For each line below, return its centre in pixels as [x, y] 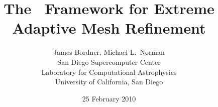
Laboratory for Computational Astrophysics [109, 72]
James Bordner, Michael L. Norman [109, 52]
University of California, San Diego [109, 82]
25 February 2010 [109, 98]
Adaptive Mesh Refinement [109, 28]
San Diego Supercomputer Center [109, 62]
